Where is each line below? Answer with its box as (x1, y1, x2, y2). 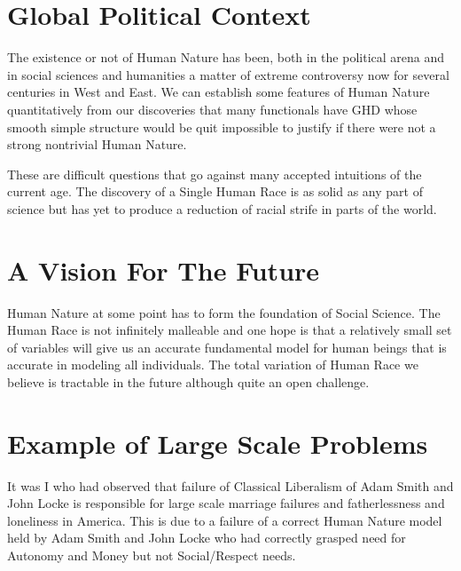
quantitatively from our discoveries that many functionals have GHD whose (7, 99, 418, 118)
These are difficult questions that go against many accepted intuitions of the (7, 164, 422, 183)
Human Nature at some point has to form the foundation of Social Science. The (7, 303, 441, 321)
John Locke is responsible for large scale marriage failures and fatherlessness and (7, 494, 445, 512)
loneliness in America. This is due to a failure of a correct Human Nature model (7, 511, 442, 529)
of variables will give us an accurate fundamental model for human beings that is (7, 337, 447, 356)
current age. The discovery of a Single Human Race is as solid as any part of (7, 182, 423, 201)
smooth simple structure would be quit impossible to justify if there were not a (7, 117, 436, 136)
